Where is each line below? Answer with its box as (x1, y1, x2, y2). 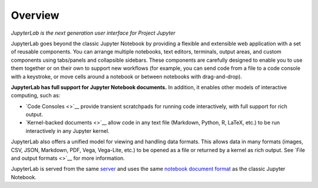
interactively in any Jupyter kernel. (25, 127, 110, 135)
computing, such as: (11, 92, 61, 99)
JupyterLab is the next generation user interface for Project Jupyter (11, 29, 176, 36)
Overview (11, 9, 59, 22)
